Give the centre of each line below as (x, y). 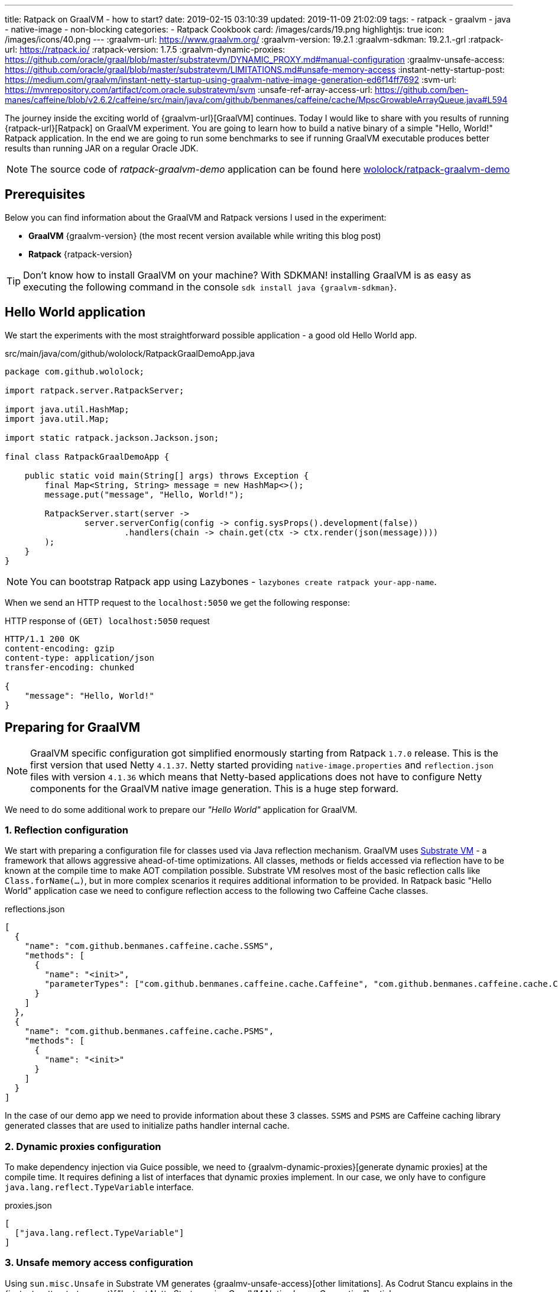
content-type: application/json (80, 658)
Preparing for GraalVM (73, 728)
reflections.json (35, 909)
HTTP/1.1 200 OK (42, 639)
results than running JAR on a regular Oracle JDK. (102, 148)
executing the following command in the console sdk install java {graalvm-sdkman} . (210, 287)
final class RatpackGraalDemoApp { (87, 456)
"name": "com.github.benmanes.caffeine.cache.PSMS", (149, 1031)
